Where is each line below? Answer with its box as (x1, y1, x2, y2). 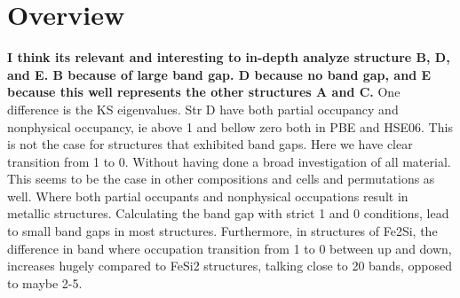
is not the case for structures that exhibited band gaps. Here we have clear (7, 135, 413, 153)
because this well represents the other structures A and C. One (7, 82, 401, 101)
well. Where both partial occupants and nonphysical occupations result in (7, 186, 408, 205)
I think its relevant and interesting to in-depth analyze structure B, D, (7, 48, 450, 67)
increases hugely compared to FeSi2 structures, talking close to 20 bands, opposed (7, 256, 452, 275)
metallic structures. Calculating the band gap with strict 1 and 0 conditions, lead (7, 204, 449, 223)
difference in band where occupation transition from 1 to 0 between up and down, (7, 239, 452, 257)
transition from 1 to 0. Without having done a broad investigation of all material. (7, 152, 451, 170)
